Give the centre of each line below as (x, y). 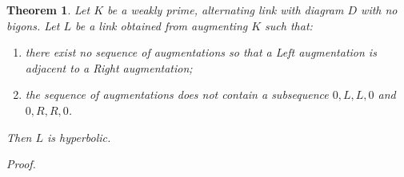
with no (379, 10)
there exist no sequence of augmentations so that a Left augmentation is (201, 52)
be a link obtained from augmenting (161, 25)
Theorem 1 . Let (48, 10)
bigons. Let (33, 25)
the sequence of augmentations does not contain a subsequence (177, 94)
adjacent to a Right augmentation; (109, 67)
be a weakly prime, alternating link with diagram (226, 10)
